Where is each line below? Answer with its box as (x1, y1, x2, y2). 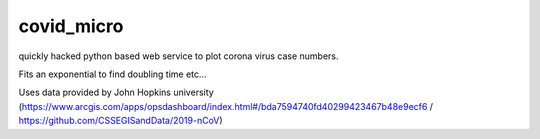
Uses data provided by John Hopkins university (18, 86, 214, 99)
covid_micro (18, 15, 124, 37)
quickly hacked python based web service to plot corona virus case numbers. (18, 50, 339, 62)
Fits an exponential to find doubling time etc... (18, 68, 207, 80)
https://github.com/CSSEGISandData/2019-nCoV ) (18, 115, 224, 127)
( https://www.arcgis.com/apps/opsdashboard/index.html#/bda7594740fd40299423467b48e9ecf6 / (18, 100, 434, 112)
